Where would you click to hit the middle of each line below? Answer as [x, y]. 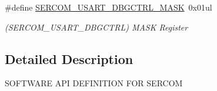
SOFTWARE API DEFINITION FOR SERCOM [94, 83]
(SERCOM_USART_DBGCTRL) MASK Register [96, 27]
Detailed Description [69, 58]
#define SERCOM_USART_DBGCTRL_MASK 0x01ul [108, 7]
